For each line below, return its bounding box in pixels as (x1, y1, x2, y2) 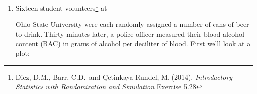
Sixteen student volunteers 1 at (15, 1, 107, 13)
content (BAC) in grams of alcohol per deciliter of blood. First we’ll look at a (15, 38, 251, 48)
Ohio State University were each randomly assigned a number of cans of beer (15, 19, 249, 29)
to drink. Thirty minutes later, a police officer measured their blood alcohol (15, 28, 244, 39)
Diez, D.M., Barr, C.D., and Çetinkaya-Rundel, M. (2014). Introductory (15, 71, 233, 82)
